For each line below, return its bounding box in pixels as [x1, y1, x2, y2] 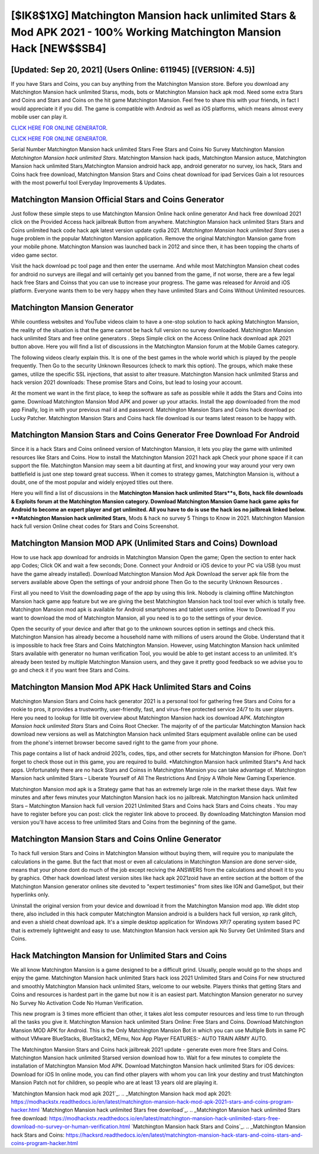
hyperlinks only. [11, 891, 50, 898]
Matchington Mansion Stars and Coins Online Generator [11, 834, 222, 844]
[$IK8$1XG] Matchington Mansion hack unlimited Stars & [11, 9, 297, 22]
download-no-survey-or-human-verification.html [11, 1123, 130, 1130]
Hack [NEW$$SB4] [11, 42, 106, 56]
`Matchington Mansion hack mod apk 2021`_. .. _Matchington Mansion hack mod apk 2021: [11, 1089, 232, 1097]
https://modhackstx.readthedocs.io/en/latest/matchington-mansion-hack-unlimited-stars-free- [49, 1114, 281, 1121]
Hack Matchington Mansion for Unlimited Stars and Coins [11, 950, 227, 960]
